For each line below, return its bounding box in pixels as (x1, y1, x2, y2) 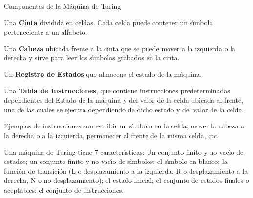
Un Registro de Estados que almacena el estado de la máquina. (4, 69, 202, 79)
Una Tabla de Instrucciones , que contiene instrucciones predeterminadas (4, 85, 230, 95)
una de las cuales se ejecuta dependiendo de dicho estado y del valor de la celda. (4, 104, 244, 114)
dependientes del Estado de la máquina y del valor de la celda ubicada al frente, (4, 95, 244, 105)
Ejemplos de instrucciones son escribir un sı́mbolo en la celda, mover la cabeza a (4, 121, 244, 131)
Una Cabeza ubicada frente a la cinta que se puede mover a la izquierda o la (4, 43, 236, 53)
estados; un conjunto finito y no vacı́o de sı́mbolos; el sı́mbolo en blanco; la (4, 156, 228, 166)
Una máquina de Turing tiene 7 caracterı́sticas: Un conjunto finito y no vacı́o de (4, 146, 244, 157)
